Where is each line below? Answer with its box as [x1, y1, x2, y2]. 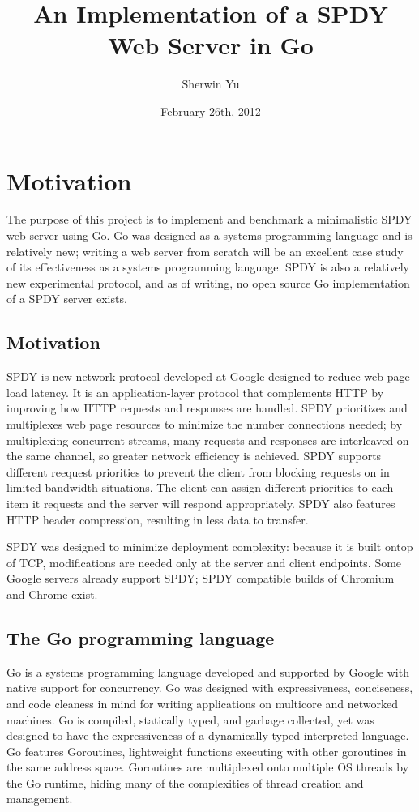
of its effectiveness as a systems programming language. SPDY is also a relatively [6, 259, 409, 276]
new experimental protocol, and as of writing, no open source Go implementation [6, 274, 410, 291]
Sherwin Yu [182, 75, 240, 92]
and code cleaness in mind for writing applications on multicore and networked [6, 694, 399, 712]
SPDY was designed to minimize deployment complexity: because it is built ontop [6, 538, 413, 555]
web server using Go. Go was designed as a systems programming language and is [6, 227, 413, 244]
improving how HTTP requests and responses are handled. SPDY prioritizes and [6, 400, 408, 417]
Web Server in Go [108, 28, 314, 62]
